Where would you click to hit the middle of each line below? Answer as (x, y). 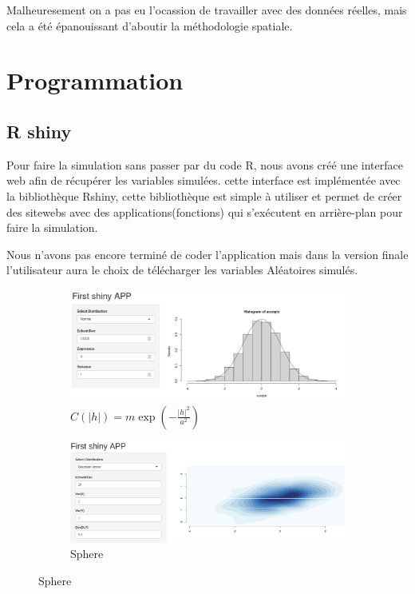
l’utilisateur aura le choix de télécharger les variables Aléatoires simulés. (182, 270)
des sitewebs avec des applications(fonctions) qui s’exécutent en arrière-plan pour (205, 211)
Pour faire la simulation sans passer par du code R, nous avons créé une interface (205, 164)
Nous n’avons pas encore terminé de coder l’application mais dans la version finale (207, 254)
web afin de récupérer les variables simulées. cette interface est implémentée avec (204, 180)
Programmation (95, 80)
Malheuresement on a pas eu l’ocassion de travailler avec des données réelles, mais (207, 10)
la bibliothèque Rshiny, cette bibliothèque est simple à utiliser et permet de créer (204, 195)
